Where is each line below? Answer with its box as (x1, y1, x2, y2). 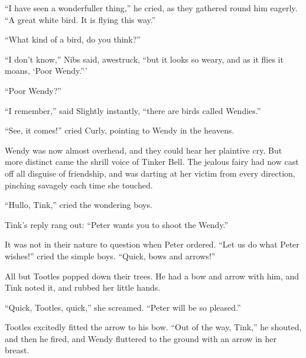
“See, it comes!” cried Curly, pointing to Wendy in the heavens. (5, 124, 235, 136)
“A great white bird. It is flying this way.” (5, 13, 156, 25)
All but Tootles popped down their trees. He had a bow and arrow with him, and (5, 269, 300, 282)
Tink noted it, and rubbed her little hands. (5, 281, 161, 294)
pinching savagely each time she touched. (5, 178, 153, 191)
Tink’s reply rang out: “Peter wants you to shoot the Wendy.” (5, 218, 229, 230)
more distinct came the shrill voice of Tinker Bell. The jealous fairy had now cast (5, 155, 299, 168)
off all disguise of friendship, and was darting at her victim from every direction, (5, 167, 295, 179)
